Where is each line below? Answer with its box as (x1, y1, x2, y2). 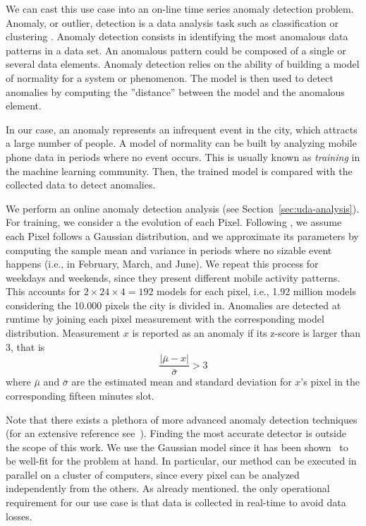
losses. (6, 508, 32, 523)
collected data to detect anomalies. (6, 177, 156, 192)
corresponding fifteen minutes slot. (6, 388, 154, 402)
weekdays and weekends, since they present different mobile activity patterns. (6, 270, 341, 285)
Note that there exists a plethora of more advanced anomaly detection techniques (6, 412, 358, 426)
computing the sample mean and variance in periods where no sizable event (6, 242, 332, 257)
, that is (11, 339, 45, 354)
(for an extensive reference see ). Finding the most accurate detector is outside (6, 426, 346, 441)
